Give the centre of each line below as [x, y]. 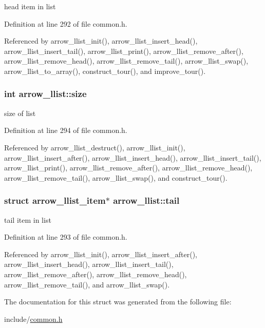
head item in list [30, 6]
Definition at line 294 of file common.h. [66, 130]
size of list [20, 113]
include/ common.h [33, 319]
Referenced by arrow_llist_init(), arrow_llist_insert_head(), [101, 41]
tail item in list [28, 219]
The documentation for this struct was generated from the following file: [118, 302]
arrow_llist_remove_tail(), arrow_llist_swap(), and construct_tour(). [116, 177]
